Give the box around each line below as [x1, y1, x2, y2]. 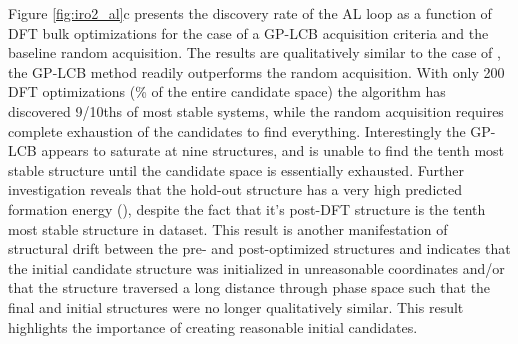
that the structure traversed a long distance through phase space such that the [8, 277, 491, 298]
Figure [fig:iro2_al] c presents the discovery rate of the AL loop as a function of [8, 3, 492, 23]
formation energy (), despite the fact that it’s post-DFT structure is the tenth [8, 198, 486, 219]
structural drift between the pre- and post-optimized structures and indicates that [8, 238, 511, 259]
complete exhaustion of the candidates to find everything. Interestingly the [8, 120, 466, 141]
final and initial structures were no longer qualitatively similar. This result [8, 296, 464, 317]
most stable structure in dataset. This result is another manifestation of [8, 218, 448, 239]
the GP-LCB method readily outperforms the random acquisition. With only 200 [8, 61, 505, 82]
